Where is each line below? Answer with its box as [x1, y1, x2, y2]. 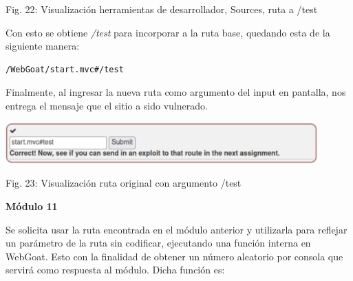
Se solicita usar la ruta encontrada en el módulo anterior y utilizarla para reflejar [6, 222, 347, 236]
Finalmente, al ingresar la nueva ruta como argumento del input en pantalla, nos [6, 85, 346, 99]
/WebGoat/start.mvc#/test [6, 64, 124, 74]
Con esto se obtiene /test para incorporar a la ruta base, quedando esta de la [6, 25, 330, 39]
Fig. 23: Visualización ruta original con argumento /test [6, 176, 242, 190]
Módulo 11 [6, 198, 58, 213]
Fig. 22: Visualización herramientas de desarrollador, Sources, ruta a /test [6, 2, 318, 16]
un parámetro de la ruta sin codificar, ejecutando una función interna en [6, 236, 311, 250]
